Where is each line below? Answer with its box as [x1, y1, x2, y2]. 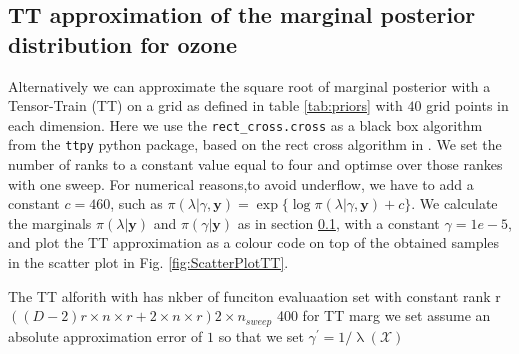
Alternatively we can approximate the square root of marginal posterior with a [8, 75, 491, 96]
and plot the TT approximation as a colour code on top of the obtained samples [8, 232, 500, 253]
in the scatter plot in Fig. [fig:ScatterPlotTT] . [8, 252, 289, 273]
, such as [110, 193, 163, 214]
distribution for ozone [8, 28, 237, 59]
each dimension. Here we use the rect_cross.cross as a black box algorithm [8, 114, 483, 135]
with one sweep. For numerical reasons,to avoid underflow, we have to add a [8, 173, 474, 194]
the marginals [8, 212, 92, 233]
